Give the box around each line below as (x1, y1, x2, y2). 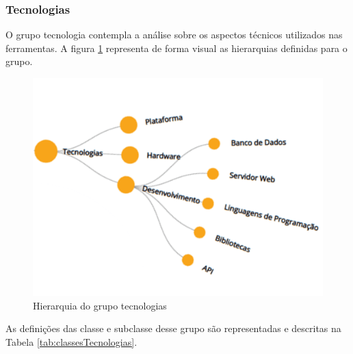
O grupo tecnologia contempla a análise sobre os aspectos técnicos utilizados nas (5, 27, 343, 42)
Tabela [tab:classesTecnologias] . (5, 334, 138, 349)
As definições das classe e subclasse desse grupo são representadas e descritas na (5, 321, 341, 336)
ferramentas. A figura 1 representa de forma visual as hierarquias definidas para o (5, 40, 348, 55)
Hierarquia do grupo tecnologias (33, 298, 167, 312)
